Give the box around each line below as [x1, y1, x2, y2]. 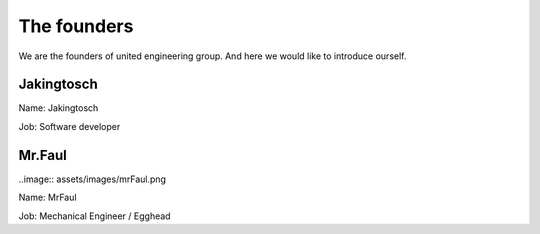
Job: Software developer [18, 120, 121, 132]
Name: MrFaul [18, 191, 77, 204]
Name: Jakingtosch [18, 102, 99, 114]
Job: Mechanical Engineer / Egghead [18, 210, 171, 222]
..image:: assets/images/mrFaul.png [18, 173, 167, 185]
